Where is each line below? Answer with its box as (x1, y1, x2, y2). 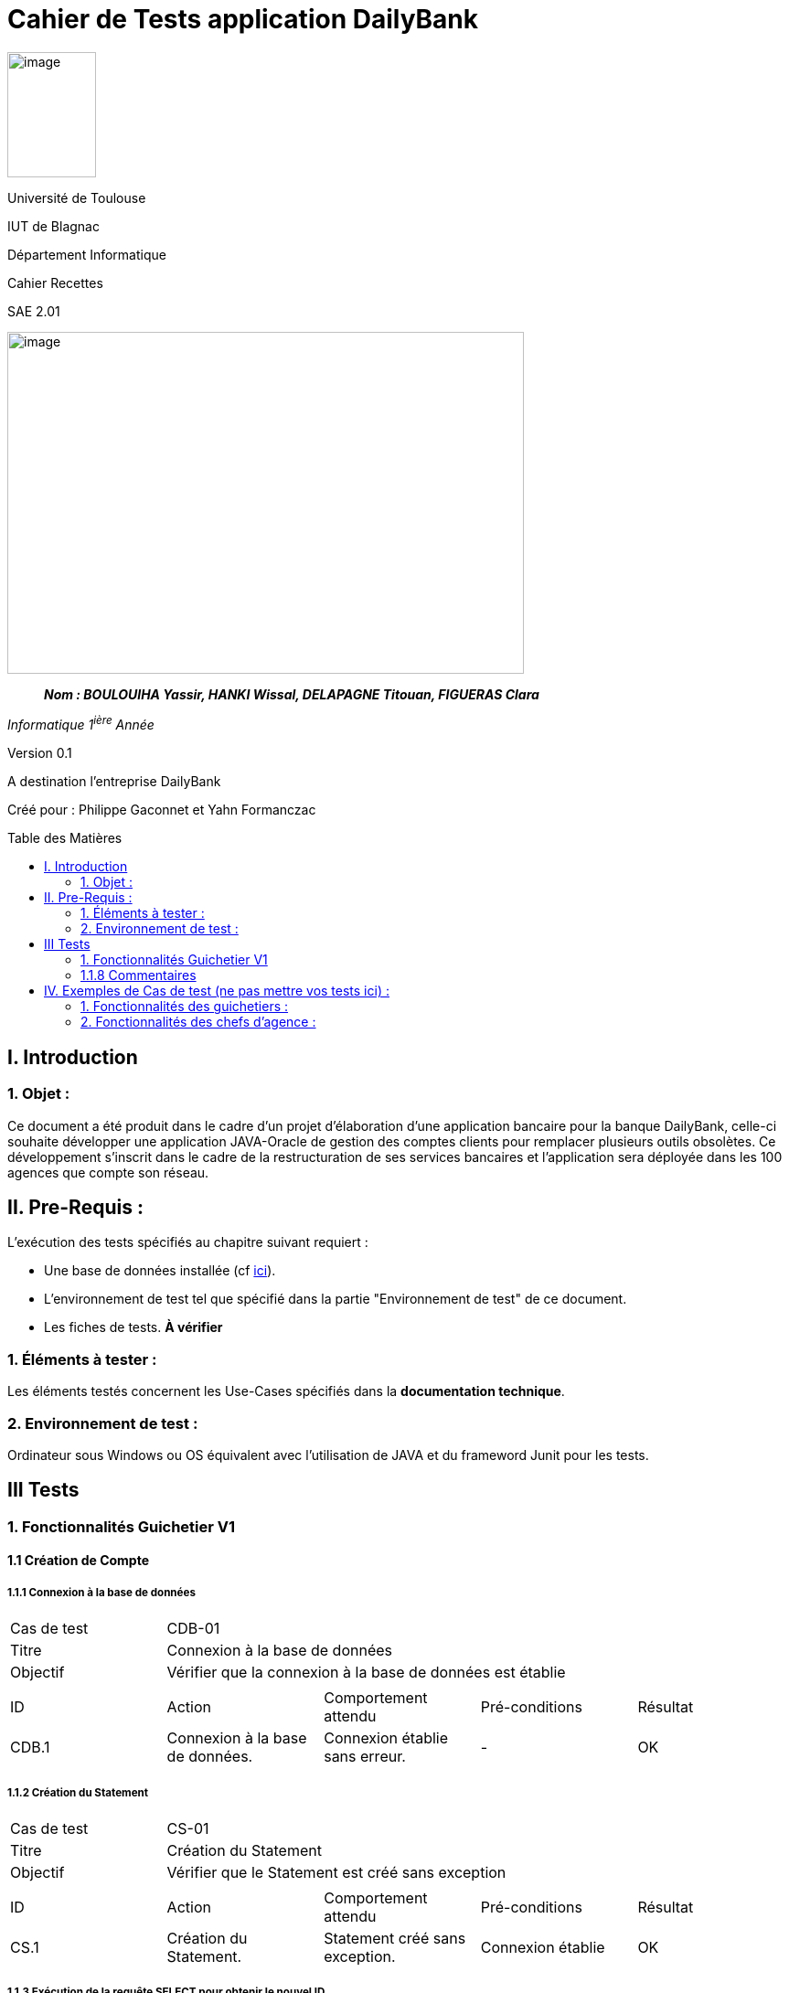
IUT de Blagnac (7, 218, 100, 234)
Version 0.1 (7, 745, 72, 762)
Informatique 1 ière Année (7, 714, 155, 733)
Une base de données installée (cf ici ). (44, 1263, 276, 1279)
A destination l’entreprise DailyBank (7, 773, 221, 790)
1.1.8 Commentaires (80, 967, 197, 984)
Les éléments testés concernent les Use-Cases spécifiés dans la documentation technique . (7, 1383, 565, 1400)
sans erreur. (324, 1747, 406, 1766)
